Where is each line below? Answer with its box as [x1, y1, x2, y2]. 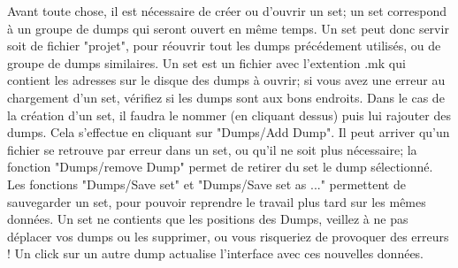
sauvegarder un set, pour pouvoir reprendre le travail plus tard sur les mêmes [7, 192, 426, 211]
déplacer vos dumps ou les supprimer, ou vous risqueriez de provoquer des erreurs [7, 226, 449, 245]
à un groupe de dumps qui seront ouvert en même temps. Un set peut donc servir [7, 19, 449, 37]
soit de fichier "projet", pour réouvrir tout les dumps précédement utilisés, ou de [7, 36, 441, 55]
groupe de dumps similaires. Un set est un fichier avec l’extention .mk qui [7, 53, 406, 72]
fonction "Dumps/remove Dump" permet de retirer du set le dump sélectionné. [7, 157, 433, 176]
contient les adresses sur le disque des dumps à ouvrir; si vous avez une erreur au [7, 71, 446, 89]
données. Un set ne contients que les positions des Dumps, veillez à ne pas [7, 210, 408, 228]
